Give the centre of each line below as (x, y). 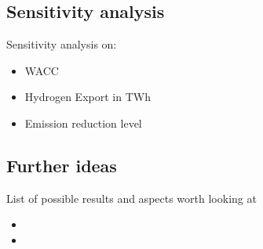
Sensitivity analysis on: (62, 44)
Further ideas (62, 165)
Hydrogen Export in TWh (88, 97)
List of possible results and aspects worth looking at (131, 198)
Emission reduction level (83, 123)
